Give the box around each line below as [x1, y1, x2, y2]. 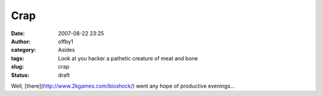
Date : [11, 30, 25, 37]
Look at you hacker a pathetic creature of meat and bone [58, 54, 198, 62]
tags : [11, 54, 24, 62]
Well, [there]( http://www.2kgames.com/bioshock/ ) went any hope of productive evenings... [11, 82, 235, 89]
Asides [58, 47, 75, 54]
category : [11, 47, 36, 54]
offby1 [58, 38, 74, 45]
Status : [11, 72, 30, 79]
